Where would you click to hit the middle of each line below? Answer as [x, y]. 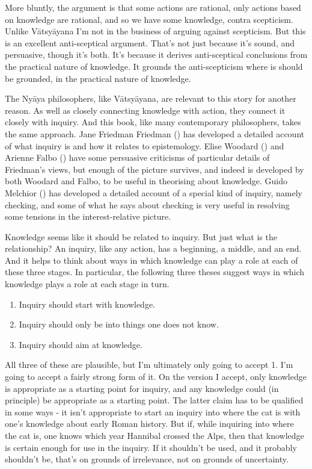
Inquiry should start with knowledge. [87, 304]
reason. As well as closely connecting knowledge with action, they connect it [145, 110]
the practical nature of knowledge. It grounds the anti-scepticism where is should [154, 66]
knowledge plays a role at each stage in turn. [87, 284]
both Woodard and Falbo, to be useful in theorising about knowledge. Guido [146, 181]
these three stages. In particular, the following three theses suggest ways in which [155, 272]
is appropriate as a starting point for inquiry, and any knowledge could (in [142, 388]
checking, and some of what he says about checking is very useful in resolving [147, 204]
